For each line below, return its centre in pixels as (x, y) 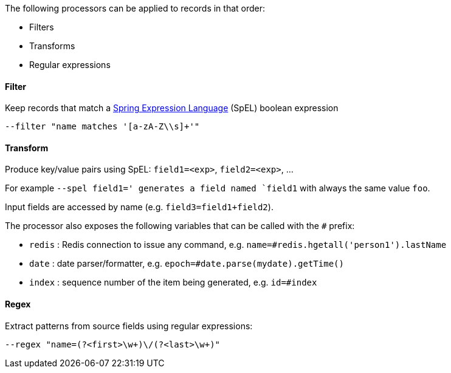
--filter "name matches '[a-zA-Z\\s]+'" (102, 127)
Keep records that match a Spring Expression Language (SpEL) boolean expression (172, 108)
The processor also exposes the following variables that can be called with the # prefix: (180, 226)
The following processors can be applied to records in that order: (135, 8)
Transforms (52, 46)
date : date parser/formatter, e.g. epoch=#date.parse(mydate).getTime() (187, 264)
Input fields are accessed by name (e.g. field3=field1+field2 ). (139, 207)
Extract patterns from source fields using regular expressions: (129, 326)
